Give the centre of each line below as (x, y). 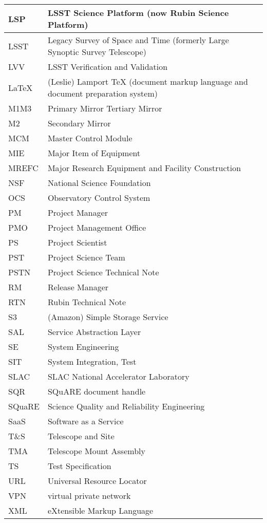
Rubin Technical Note (87, 302)
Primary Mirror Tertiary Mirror (105, 108)
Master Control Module (90, 138)
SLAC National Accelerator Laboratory (118, 376)
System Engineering (83, 347)
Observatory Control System (99, 198)
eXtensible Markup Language (100, 510)
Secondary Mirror (79, 123)
